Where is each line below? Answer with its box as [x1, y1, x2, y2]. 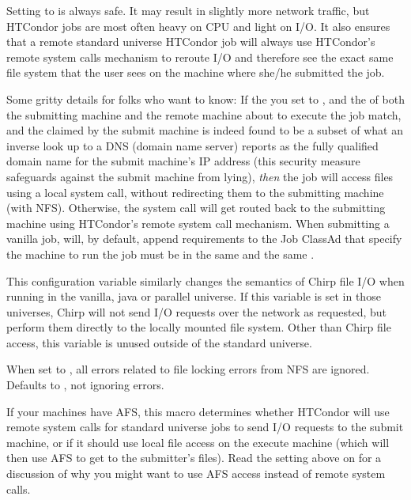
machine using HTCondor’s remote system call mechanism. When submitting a [6, 214, 390, 231]
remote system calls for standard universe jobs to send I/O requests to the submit [6, 419, 404, 435]
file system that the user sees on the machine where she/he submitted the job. [6, 64, 385, 81]
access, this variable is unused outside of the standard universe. [6, 334, 312, 350]
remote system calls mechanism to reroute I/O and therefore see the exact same [6, 48, 394, 65]
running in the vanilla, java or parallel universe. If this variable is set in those [6, 288, 381, 305]
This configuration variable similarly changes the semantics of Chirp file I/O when [6, 272, 405, 289]
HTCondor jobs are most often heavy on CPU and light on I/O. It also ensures [6, 17, 390, 34]
